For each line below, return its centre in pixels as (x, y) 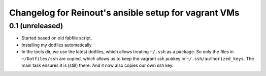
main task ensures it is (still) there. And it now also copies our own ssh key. (98, 65)
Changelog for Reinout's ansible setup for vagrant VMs (124, 13)
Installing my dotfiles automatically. (57, 45)
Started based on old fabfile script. (57, 38)
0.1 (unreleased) (36, 26)
